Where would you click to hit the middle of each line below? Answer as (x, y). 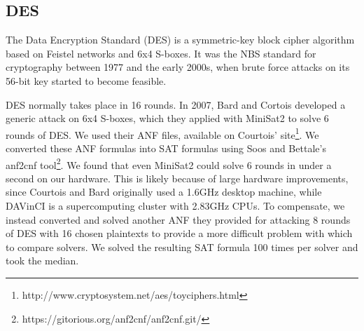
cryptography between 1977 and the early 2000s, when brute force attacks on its (178, 67)
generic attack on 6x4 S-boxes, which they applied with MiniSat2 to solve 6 (167, 118)
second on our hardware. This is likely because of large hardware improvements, (177, 178)
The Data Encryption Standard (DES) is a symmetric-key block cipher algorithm (180, 40)
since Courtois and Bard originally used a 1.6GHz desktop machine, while (164, 192)
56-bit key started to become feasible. (86, 80)
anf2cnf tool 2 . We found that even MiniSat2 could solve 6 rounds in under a (169, 163)
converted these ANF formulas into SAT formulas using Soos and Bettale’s (166, 148)
